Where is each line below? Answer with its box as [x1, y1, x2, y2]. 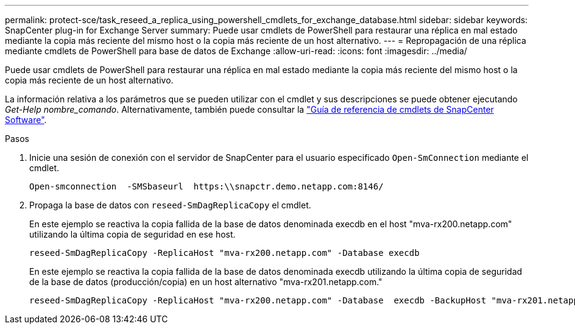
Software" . [5, 115, 47, 125]
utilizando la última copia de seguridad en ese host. [29, 229, 236, 239]
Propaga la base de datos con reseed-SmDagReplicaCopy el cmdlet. [29, 200, 311, 210]
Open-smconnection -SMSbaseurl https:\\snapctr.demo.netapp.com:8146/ [29, 182, 384, 191]
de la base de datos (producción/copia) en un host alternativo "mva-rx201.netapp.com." [29, 277, 383, 287]
